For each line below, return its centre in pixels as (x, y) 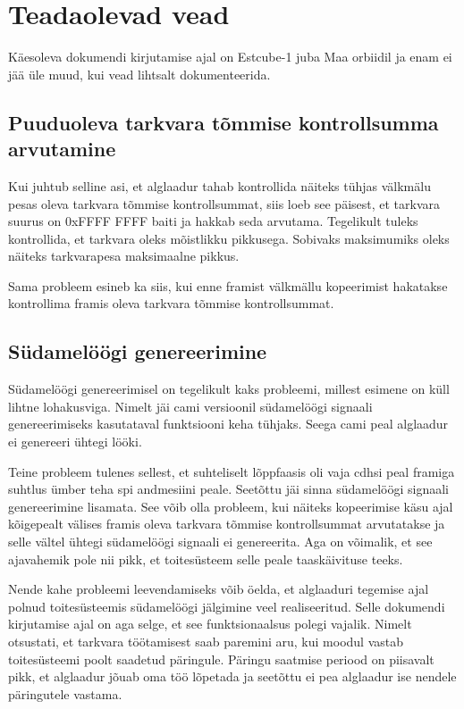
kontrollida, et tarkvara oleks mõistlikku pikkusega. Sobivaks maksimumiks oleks (229, 238)
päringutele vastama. (65, 693)
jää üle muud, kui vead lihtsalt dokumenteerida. (139, 74)
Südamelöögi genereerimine (138, 351)
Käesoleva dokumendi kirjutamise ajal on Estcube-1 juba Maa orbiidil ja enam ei (230, 57)
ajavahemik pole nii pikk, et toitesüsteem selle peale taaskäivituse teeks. (206, 559)
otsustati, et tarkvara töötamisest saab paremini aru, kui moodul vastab (206, 641)
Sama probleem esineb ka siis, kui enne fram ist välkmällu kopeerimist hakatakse (228, 285)
